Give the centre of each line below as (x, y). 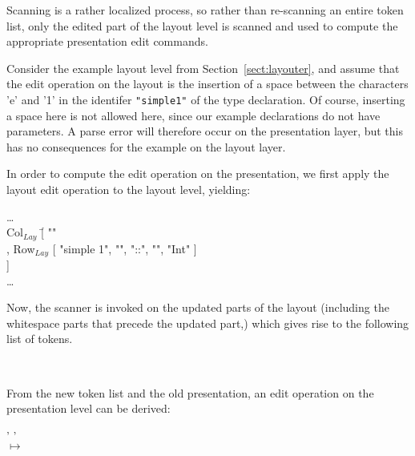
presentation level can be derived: (89, 408)
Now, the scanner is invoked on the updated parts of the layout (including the (198, 307)
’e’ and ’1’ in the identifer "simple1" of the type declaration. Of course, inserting (206, 99)
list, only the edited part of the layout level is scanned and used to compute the (202, 25)
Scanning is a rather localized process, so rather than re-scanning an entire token (205, 10)
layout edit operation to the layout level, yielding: (129, 189)
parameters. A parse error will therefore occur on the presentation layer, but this (205, 131)
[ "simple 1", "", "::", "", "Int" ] (125, 248)
